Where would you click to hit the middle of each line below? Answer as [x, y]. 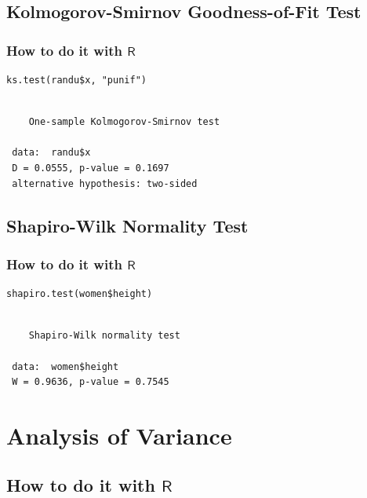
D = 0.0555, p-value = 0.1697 [91, 168]
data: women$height [65, 366]
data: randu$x [51, 153]
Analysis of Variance [119, 435]
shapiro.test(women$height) [80, 294]
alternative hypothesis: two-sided [105, 183]
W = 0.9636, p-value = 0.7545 [91, 382]
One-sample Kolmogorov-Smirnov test [124, 122]
